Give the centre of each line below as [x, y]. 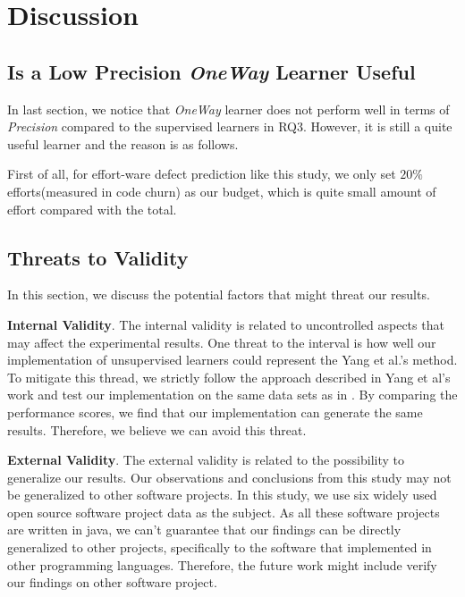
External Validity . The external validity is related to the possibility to [206, 460]
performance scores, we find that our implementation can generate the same [215, 412]
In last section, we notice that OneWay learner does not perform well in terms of [228, 109]
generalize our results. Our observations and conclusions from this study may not [229, 477]
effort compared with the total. [92, 209]
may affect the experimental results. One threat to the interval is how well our [222, 342]
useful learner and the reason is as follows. [123, 143]
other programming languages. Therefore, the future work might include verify [222, 564]
